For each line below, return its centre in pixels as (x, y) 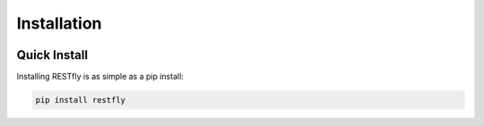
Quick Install (52, 55)
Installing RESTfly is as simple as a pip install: (100, 77)
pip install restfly (80, 100)
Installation (59, 23)
